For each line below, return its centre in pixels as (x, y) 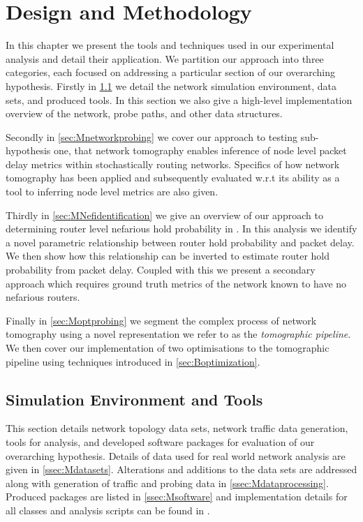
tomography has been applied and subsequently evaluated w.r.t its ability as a (173, 178)
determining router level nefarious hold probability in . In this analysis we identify (181, 229)
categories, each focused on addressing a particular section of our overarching (170, 72)
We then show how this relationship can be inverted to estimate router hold (168, 256)
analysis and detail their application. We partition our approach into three (165, 58)
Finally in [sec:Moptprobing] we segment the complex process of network (161, 320)
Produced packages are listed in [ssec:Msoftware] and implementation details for (177, 497)
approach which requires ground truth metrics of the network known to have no (176, 283)
